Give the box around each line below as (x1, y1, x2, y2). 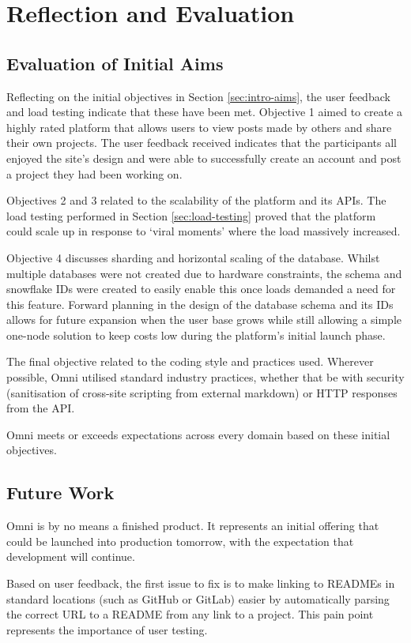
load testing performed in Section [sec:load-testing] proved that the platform (6, 207, 376, 224)
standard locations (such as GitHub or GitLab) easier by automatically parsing (6, 590, 390, 607)
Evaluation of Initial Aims (6, 51, 224, 75)
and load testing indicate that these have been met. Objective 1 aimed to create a (6, 103, 403, 120)
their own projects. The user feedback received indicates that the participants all (6, 134, 397, 151)
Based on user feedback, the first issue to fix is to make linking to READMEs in (6, 575, 395, 592)
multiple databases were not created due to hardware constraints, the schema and (6, 265, 402, 281)
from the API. (6, 400, 75, 416)
